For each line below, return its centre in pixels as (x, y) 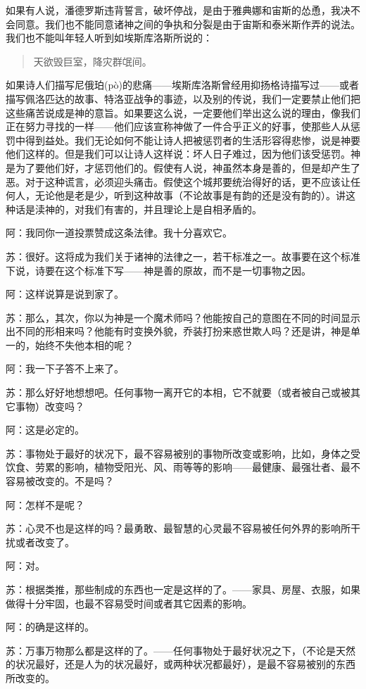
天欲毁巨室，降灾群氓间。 (93, 61)
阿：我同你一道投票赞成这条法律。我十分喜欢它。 (119, 233)
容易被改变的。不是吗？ (60, 481)
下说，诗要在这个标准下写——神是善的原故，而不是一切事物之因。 (158, 270)
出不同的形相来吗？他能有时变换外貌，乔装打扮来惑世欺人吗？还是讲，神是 (178, 331)
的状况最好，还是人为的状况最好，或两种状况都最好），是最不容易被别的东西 (181, 664)
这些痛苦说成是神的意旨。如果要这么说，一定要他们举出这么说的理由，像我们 (183, 112)
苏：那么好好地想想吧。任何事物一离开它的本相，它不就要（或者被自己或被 (178, 392)
